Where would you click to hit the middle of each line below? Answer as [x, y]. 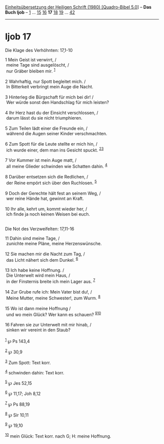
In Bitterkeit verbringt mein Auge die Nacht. [50, 86]
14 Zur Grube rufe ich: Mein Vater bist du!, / [49, 292]
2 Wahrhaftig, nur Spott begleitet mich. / [45, 81]
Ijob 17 [18, 37]
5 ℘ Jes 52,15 [19, 383]
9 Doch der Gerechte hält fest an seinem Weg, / [53, 193]
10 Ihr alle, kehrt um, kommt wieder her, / [46, 209]
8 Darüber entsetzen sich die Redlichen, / [47, 176]
